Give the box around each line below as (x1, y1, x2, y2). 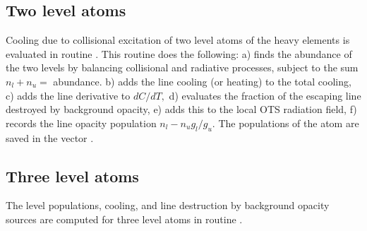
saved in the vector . (6, 130, 94, 145)
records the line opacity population (6, 115, 157, 130)
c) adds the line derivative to (6, 88, 131, 102)
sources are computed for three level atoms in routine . (6, 211, 243, 226)
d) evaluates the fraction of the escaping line (169, 88, 361, 102)
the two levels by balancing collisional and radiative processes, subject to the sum (6, 60, 359, 75)
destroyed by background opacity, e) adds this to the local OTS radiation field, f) (6, 102, 357, 117)
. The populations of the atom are (212, 115, 359, 130)
